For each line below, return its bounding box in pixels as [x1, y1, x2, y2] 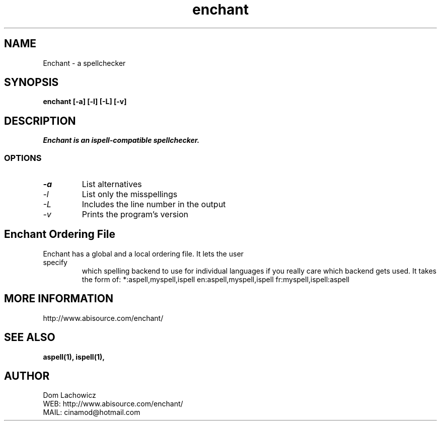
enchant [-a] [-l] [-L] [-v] [43, 97, 127, 106]
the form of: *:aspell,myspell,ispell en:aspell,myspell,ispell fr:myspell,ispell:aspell [82, 275, 349, 284]
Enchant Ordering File [4, 228, 116, 241]
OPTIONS [4, 152, 42, 163]
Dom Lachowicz [43, 391, 96, 400]
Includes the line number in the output [82, 199, 226, 210]
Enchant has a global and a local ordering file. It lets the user [43, 249, 244, 258]
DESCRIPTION [4, 114, 76, 127]
